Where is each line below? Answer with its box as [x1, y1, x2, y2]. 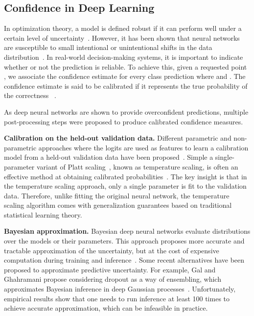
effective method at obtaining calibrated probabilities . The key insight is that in [4, 171, 247, 181]
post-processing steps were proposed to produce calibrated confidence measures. [4, 116, 243, 126]
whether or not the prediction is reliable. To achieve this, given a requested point [4, 61, 247, 72]
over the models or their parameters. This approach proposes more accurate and [4, 236, 245, 246]
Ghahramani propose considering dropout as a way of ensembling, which [4, 274, 221, 284]
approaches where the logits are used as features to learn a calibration [38, 142, 249, 152]
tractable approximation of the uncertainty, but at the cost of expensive [4, 245, 219, 255]
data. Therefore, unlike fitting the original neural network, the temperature [4, 190, 230, 200]
